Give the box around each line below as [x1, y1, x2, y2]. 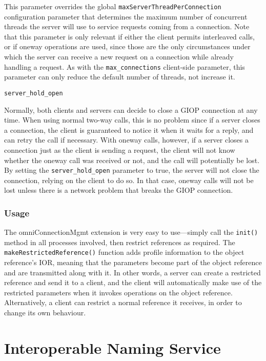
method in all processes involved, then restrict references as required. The [4, 236, 235, 247]
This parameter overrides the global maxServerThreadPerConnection [4, 1, 221, 11]
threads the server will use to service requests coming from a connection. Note [4, 21, 250, 32]
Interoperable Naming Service [4, 337, 221, 358]
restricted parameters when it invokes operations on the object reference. [4, 287, 233, 297]
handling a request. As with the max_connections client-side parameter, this [4, 61, 245, 72]
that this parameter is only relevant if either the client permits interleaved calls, [4, 31, 255, 42]
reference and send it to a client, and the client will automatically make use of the [4, 277, 262, 288]
